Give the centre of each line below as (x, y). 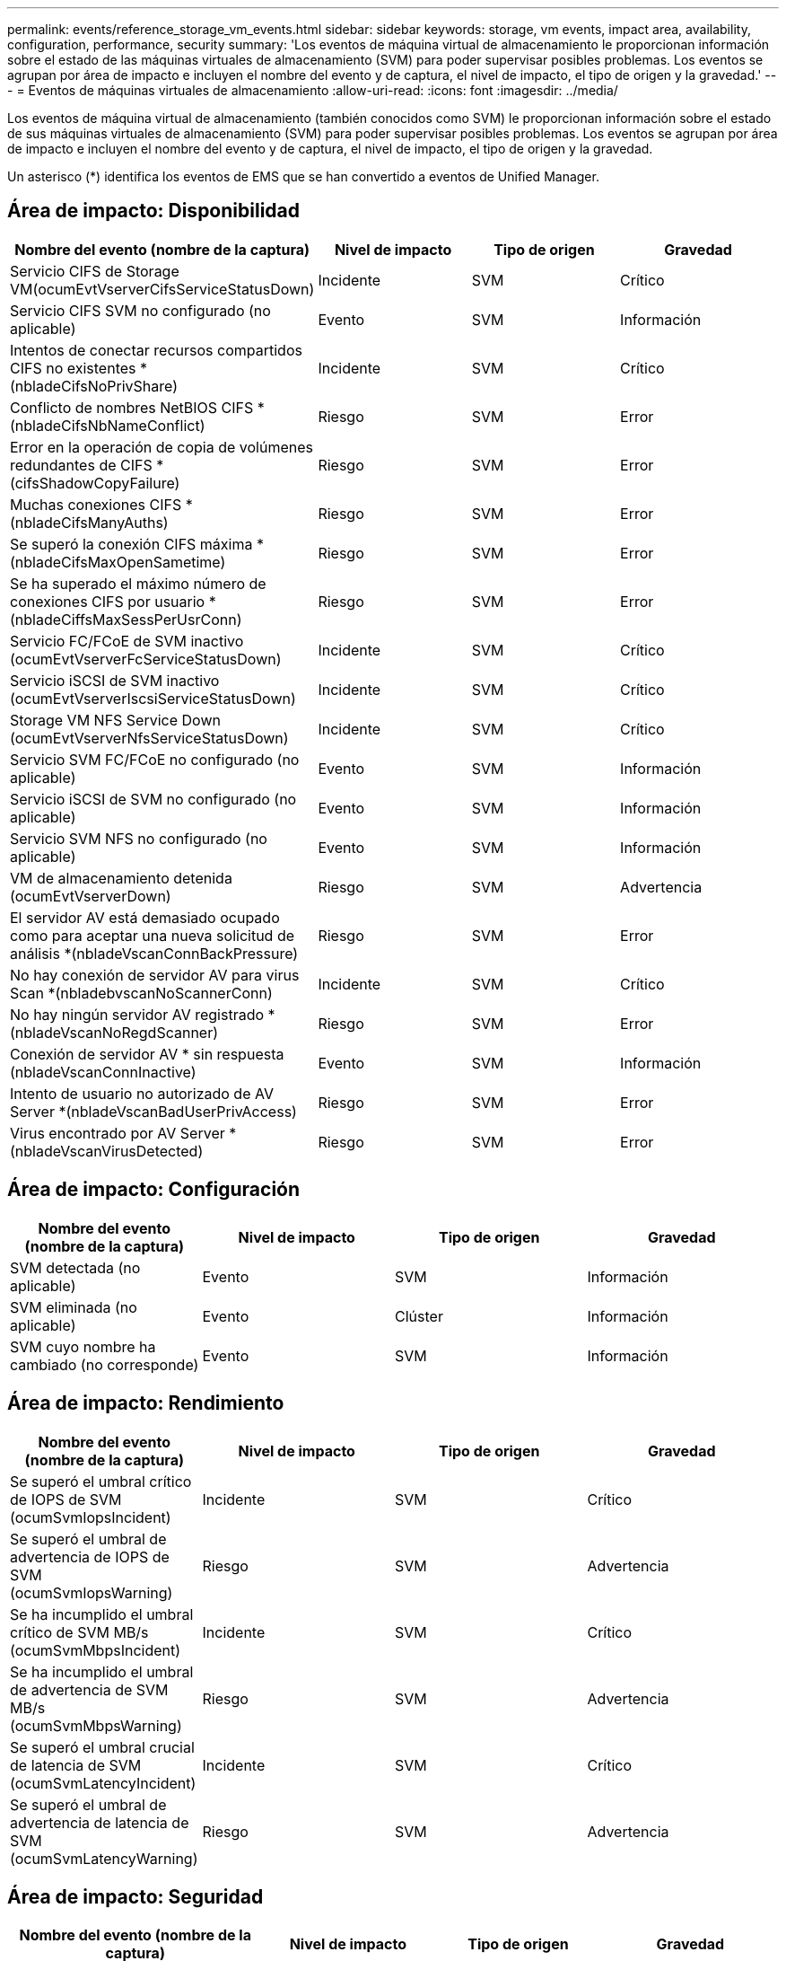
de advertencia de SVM (89, 1689)
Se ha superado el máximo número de (138, 583)
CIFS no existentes (73, 368)
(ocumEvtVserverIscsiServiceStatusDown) (153, 698)
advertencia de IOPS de (90, 1556)
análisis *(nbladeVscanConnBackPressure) (154, 953)
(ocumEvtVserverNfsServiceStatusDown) (149, 738)
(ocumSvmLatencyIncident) (103, 1783)
